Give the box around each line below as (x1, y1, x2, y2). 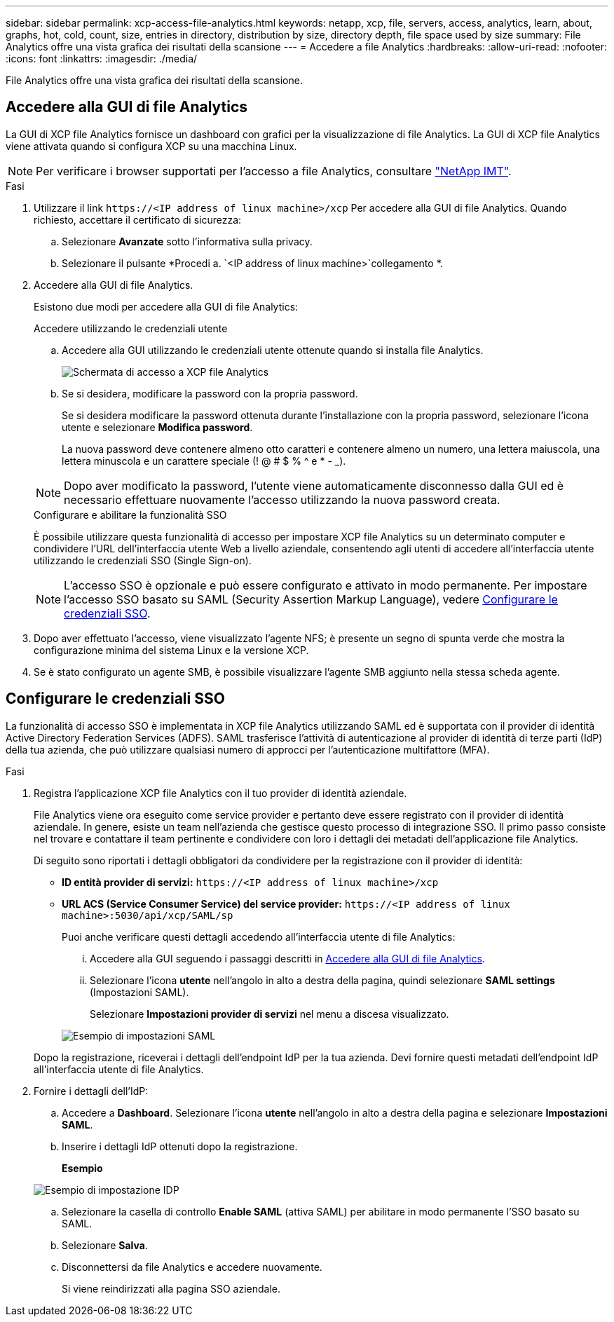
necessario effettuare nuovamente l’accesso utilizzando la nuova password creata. (64, 492, 500, 507)
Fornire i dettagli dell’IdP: (34, 1084, 149, 1097)
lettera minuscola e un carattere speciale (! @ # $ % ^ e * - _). (62, 454, 346, 467)
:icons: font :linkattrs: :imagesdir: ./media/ (6, 53, 198, 64)
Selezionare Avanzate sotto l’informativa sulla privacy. (62, 235, 313, 247)
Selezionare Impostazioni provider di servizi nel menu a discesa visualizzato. (90, 1007, 449, 1020)
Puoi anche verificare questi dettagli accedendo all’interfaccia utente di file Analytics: (62, 930, 456, 943)
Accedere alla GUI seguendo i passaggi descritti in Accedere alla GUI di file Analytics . (90, 952, 485, 965)
